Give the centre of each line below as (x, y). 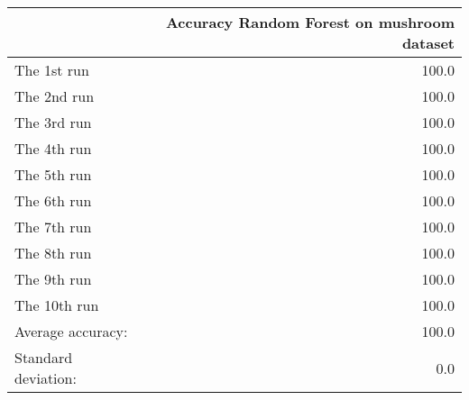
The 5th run (53, 174)
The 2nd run (55, 96)
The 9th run (53, 279)
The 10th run (57, 305)
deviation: (46, 378)
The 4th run (53, 148)
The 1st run (52, 70)
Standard (44, 357)
